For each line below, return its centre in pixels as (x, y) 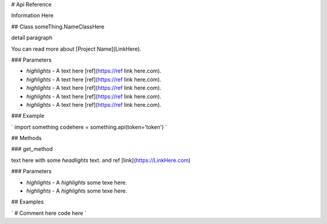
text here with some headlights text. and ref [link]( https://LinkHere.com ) (101, 160)
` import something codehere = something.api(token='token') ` (89, 127)
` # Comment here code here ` (49, 213)
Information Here (32, 16)
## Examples (28, 202)
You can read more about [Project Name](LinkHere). (76, 49)
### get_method (32, 149)
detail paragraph (32, 38)
